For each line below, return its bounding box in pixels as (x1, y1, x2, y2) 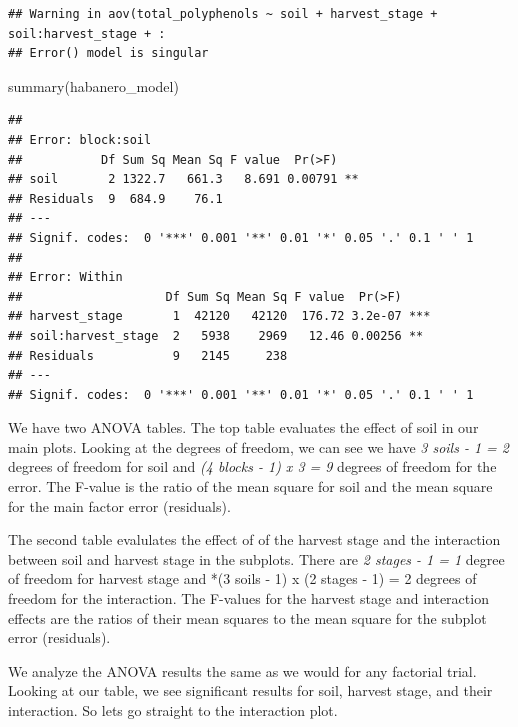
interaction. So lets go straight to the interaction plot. (8, 700, 338, 720)
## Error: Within (8, 270, 123, 285)
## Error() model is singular (8, 46, 209, 61)
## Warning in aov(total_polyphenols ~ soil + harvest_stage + (8, 7, 438, 21)
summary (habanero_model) (8, 75, 179, 96)
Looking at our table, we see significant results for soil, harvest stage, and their (8, 680, 493, 701)
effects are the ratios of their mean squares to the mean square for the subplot (8, 607, 487, 628)
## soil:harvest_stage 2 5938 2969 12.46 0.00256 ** (8, 328, 424, 343)
